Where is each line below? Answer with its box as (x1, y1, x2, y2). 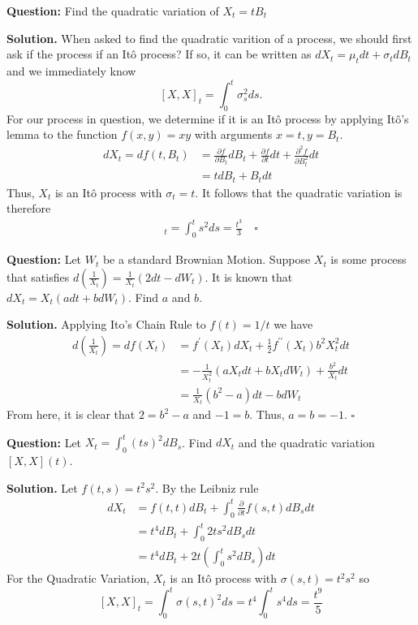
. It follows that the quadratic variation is (195, 183, 403, 200)
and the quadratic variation (238, 433, 375, 450)
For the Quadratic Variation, (6, 570, 150, 587)
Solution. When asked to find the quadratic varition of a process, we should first (6, 29, 412, 46)
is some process (330, 251, 407, 268)
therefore (6, 200, 51, 217)
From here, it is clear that (6, 406, 136, 423)
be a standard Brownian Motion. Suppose (102, 251, 311, 268)
